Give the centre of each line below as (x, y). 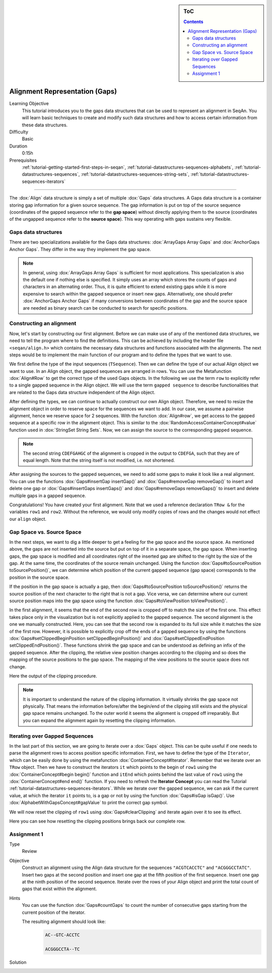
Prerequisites (23, 160)
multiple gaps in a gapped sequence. (48, 496)
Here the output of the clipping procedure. (53, 676)
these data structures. (45, 125)
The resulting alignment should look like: (64, 921)
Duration (18, 146)
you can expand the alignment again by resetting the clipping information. (99, 720)
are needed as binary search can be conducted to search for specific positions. (106, 308)
